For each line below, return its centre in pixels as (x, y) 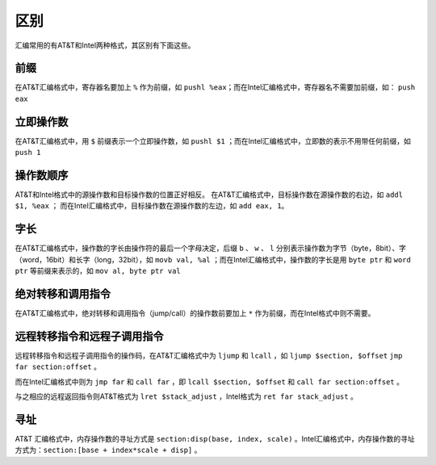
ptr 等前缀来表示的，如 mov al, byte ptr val (98, 271)
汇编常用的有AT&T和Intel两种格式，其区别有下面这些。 (105, 45)
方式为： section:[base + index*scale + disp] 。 (108, 450)
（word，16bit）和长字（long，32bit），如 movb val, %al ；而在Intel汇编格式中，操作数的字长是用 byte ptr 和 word (213, 259)
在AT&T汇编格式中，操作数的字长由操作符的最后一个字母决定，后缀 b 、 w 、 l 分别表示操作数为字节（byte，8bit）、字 (211, 248)
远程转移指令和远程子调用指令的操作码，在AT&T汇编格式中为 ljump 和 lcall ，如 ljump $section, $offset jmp (209, 355)
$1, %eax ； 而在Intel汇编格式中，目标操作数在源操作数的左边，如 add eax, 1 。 (152, 206)
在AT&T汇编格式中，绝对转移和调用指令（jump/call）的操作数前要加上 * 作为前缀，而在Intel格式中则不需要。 (195, 313)
